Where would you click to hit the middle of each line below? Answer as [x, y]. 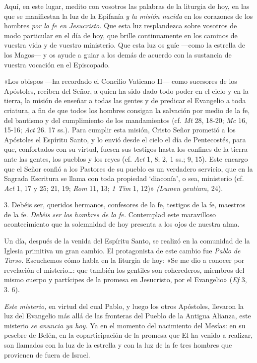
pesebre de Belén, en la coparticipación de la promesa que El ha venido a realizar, [128, 335]
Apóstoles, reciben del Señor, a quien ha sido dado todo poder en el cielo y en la [126, 91]
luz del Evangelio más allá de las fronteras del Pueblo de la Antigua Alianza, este [128, 316]
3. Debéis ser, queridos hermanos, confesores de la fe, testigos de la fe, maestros [125, 205]
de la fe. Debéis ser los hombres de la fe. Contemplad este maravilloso [110, 214]
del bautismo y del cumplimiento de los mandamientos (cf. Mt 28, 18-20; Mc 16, [126, 120]
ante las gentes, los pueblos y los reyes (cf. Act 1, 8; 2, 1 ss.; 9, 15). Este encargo [126, 158]
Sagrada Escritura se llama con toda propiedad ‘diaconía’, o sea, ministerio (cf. [124, 178]
